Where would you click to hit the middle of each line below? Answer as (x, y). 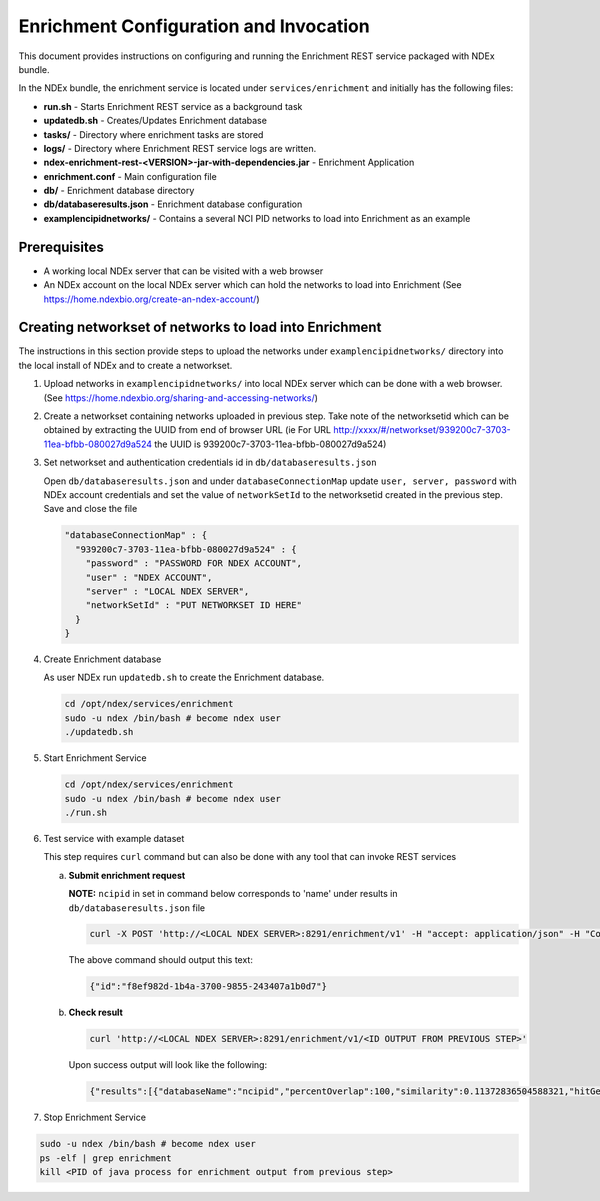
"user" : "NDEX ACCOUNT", (149, 577)
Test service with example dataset (114, 838)
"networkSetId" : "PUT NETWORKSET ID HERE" (193, 605)
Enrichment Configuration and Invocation (194, 26)
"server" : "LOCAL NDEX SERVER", (167, 591)
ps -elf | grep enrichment (105, 1158)
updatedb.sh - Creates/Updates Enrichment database (155, 121)
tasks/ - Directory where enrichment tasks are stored (153, 134)
